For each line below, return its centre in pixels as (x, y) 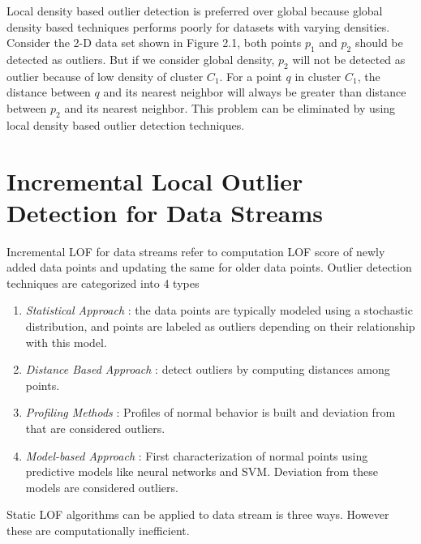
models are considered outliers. (102, 487)
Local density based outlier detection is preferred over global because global (195, 11)
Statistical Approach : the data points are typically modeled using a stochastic (219, 310)
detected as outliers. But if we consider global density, (141, 59)
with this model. (66, 342)
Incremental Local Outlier (155, 180)
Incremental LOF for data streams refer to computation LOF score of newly (196, 251)
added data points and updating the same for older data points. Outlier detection (209, 267)
